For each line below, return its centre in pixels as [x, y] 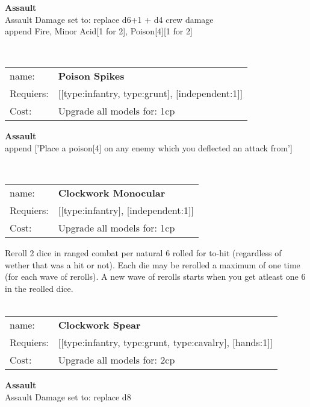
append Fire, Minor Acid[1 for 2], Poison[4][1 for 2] [99, 31]
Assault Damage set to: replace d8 [68, 396]
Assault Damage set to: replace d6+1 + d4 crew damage [109, 19]
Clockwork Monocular [112, 193]
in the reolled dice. [39, 288]
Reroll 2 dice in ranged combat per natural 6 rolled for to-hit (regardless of [143, 253]
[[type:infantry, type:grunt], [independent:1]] [150, 93]
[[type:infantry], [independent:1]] [126, 210]
